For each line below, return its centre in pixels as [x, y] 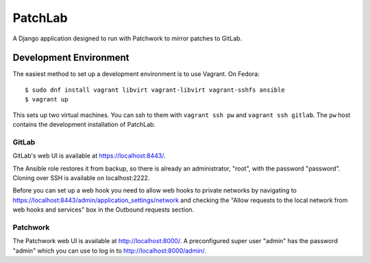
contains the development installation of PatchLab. [84, 125]
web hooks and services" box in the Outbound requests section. [103, 210]
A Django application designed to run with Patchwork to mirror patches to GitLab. [127, 38]
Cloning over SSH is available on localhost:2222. [81, 177]
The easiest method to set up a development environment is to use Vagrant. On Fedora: [136, 74]
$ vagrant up [47, 100]
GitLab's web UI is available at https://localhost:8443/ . [89, 156]
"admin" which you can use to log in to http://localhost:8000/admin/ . [110, 251]
